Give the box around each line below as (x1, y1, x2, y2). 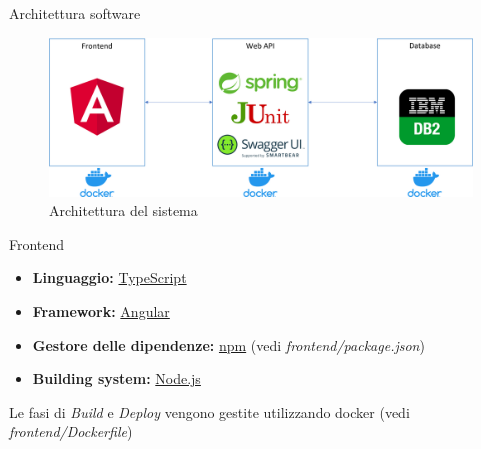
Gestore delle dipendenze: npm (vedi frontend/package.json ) (32, 334, 425, 355)
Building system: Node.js (32, 368, 201, 389)
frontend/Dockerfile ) (9, 421, 133, 442)
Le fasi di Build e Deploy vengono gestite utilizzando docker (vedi (9, 401, 410, 422)
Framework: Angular (32, 300, 170, 321)
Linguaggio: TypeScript (32, 267, 187, 288)
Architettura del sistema (49, 200, 198, 221)
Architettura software (9, 3, 141, 23)
